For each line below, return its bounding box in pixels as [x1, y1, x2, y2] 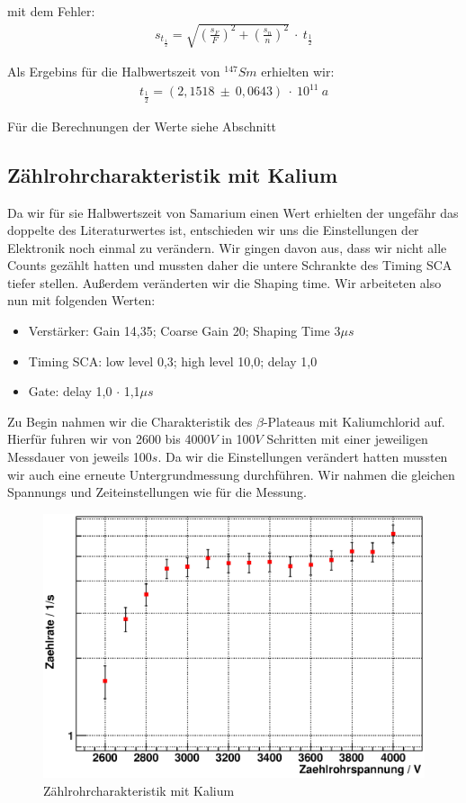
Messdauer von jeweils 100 [7, 447, 152, 466]
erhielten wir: [261, 62, 335, 81]
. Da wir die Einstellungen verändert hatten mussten [157, 447, 448, 466]
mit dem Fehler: [7, 2, 95, 20]
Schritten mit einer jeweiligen [266, 429, 428, 448]
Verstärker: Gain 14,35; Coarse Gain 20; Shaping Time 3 [28, 321, 341, 340]
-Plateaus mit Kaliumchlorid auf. [263, 411, 445, 430]
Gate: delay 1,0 [28, 382, 112, 401]
